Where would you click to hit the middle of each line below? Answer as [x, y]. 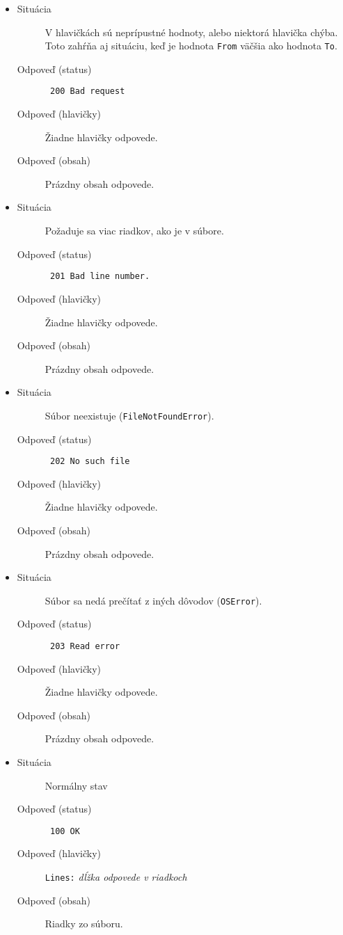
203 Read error [85, 646]
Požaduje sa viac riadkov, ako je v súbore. [134, 231]
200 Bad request [87, 91]
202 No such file [90, 462]
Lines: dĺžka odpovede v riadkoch [116, 877]
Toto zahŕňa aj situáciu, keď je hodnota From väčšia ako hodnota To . [191, 46]
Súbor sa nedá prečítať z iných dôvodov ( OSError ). [153, 600]
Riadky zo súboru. [84, 924]
